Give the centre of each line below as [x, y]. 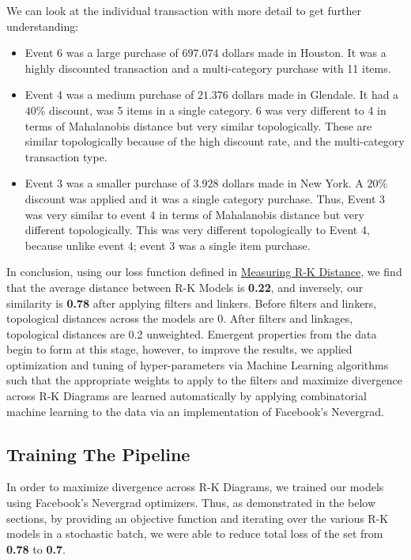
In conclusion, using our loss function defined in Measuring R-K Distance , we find [204, 272]
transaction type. [66, 156]
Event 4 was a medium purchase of [109, 95]
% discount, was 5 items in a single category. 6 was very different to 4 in [211, 110]
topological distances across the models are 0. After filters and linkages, [180, 318]
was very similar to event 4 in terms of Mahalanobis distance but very [194, 214]
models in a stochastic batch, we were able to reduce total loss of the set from [195, 534]
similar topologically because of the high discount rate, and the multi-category [215, 141]
